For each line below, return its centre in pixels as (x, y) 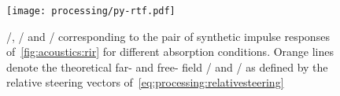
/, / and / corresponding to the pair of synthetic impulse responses (168, 36)
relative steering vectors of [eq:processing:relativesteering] (145, 82)
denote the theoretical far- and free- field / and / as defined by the (167, 66)
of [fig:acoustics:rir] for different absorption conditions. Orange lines (170, 52)
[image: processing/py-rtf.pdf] (91, 11)
